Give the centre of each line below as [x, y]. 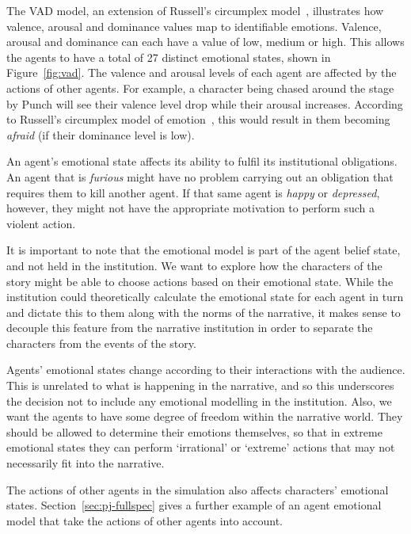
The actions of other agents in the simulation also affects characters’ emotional [198, 489]
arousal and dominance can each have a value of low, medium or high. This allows [205, 42]
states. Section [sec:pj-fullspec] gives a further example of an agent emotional [194, 505]
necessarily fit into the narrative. [86, 463]
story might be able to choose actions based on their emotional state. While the [200, 281]
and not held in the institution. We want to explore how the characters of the [194, 265]
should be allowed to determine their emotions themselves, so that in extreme [194, 431]
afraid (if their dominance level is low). [101, 134]
